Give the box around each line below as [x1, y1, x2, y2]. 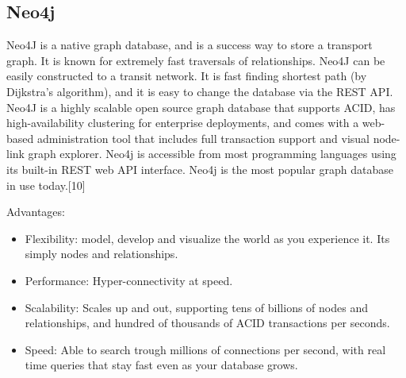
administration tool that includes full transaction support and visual [36, 129, 370, 146]
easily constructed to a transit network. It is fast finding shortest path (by [6, 67, 367, 84]
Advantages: [6, 203, 65, 220]
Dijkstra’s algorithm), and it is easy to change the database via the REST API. [6, 83, 393, 99]
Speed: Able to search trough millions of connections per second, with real [25, 341, 386, 357]
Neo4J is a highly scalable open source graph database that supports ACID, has [6, 98, 396, 115]
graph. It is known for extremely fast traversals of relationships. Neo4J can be [6, 52, 385, 68]
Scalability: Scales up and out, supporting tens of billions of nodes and [25, 299, 368, 315]
